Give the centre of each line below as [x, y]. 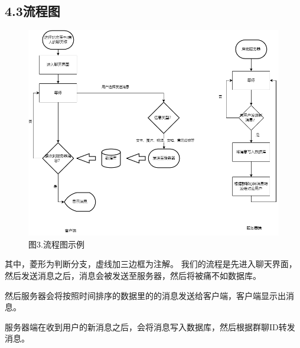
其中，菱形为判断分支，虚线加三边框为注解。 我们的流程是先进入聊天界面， [151, 264]
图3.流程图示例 [56, 244]
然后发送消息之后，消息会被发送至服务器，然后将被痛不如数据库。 [133, 276]
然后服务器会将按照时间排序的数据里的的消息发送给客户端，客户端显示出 [145, 295]
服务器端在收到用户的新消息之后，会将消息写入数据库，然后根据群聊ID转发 [150, 326]
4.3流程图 [32, 11]
